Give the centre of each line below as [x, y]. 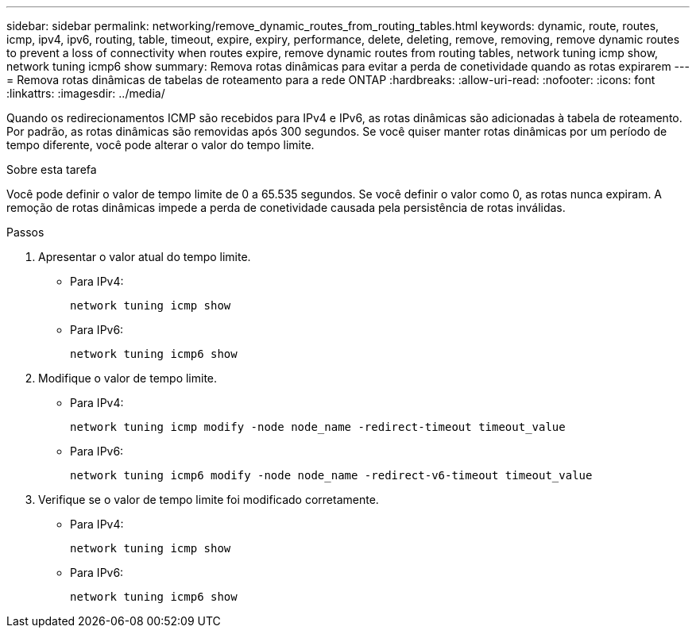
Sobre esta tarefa [52, 169]
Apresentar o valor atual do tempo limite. [145, 257]
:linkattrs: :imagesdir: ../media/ [86, 93]
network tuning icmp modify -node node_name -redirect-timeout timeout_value [318, 427]
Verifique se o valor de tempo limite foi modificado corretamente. [209, 500]
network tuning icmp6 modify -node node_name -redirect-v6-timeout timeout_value [331, 475]
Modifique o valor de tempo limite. [128, 378]
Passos [25, 232]
